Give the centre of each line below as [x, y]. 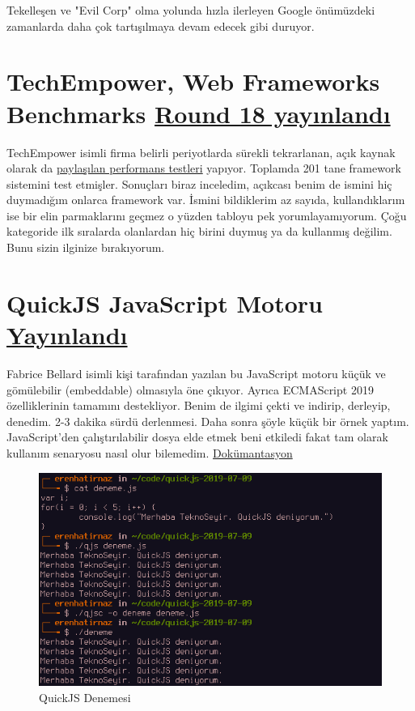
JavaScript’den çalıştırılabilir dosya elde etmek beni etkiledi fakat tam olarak [197, 437]
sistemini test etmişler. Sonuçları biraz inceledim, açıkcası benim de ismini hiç [199, 183]
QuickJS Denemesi [85, 697]
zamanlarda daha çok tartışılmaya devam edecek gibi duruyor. [161, 26]
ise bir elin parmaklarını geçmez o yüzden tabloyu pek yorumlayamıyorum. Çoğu [207, 215]
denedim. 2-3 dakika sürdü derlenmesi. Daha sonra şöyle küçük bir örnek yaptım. [208, 421]
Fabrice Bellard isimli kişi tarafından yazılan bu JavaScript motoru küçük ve [196, 373]
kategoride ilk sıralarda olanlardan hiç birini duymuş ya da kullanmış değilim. [199, 231]
